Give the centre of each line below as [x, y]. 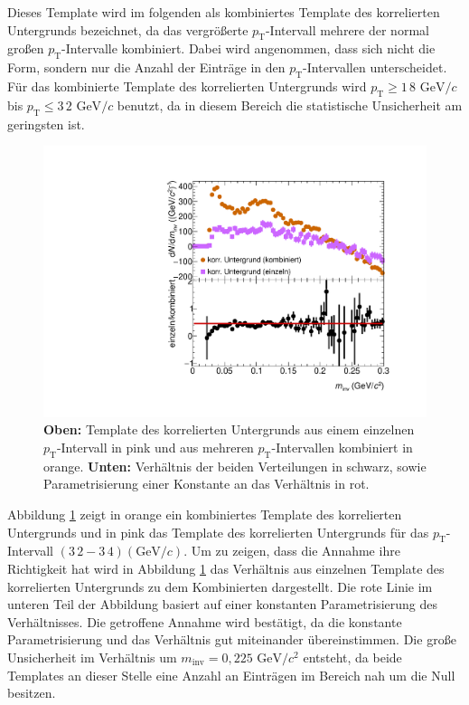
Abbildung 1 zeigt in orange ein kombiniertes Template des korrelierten [205, 514]
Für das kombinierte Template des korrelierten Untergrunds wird [187, 86]
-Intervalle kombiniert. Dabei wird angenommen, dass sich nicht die [249, 48]
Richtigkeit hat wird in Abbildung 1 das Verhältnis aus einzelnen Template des [226, 568]
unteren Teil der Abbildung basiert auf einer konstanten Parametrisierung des [223, 604]
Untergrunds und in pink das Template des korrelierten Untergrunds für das [218, 532]
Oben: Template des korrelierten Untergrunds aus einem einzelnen [229, 429]
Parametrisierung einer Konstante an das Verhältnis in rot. [206, 484]
